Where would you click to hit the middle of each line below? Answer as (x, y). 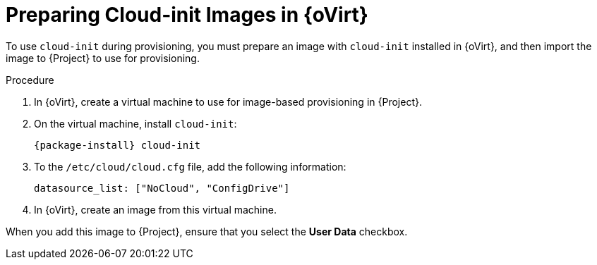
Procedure (30, 80)
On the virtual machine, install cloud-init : (135, 123)
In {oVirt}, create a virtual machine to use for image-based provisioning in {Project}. (228, 101)
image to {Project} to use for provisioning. (103, 58)
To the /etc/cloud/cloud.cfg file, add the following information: (190, 166)
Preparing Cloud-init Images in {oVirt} (187, 15)
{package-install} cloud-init (117, 145)
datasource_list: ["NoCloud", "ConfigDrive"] (162, 188)
